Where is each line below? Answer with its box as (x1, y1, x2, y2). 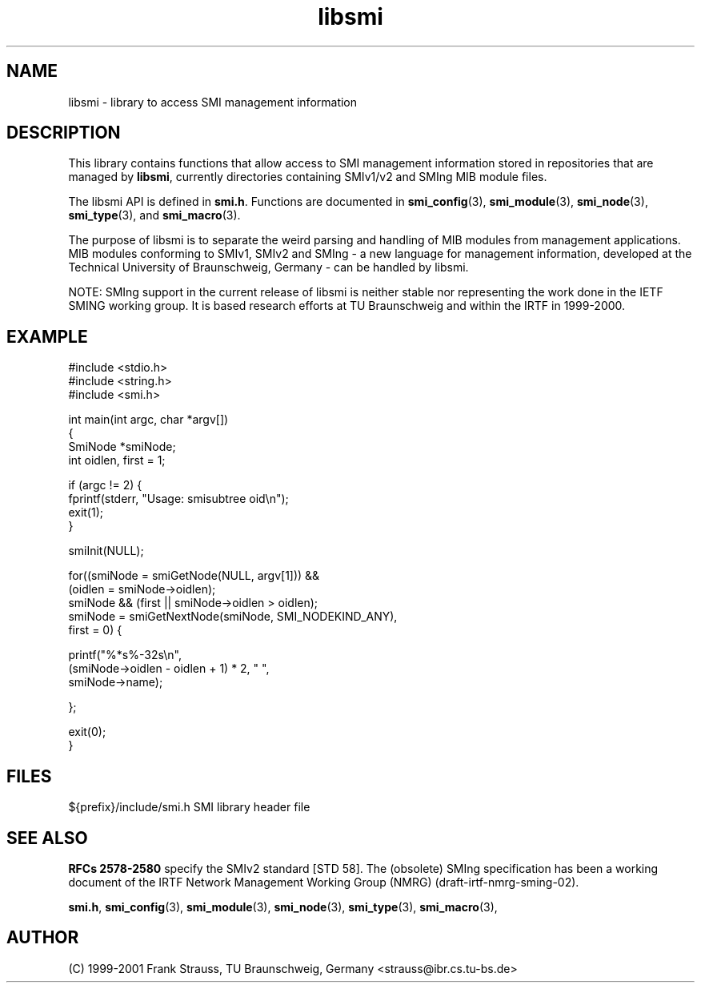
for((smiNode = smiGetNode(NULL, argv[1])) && (68, 569, 320, 583)
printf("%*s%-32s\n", (68, 648, 182, 662)
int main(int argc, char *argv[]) (68, 412, 229, 427)
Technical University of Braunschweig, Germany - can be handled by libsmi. (68, 260, 469, 275)
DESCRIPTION (6, 123, 121, 143)
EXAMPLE (6, 326, 88, 347)
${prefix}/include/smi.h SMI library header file (68, 800, 310, 814)
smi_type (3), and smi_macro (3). (68, 208, 241, 223)
